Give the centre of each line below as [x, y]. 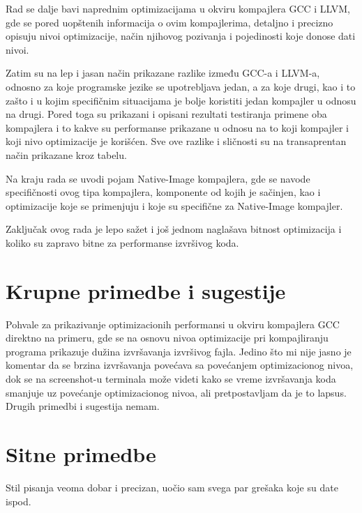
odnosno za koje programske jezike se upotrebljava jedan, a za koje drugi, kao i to [181, 86]
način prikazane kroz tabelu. [66, 154]
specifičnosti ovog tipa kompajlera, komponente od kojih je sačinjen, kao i [163, 192]
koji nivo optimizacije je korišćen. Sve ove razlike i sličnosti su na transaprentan [176, 141]
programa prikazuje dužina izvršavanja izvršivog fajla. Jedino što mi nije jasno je [179, 351]
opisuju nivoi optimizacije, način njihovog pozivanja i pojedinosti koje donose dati [181, 36]
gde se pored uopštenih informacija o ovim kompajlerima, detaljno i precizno [169, 22]
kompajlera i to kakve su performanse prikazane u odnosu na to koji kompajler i [178, 127]
